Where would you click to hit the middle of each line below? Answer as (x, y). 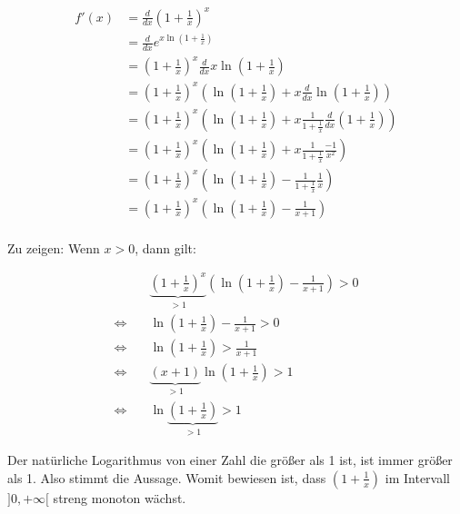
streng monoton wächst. (120, 497)
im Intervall (417, 477)
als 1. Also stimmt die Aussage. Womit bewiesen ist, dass (167, 477)
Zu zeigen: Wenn (54, 247)
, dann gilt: (165, 247)
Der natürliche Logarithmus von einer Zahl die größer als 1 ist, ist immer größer (230, 460)
